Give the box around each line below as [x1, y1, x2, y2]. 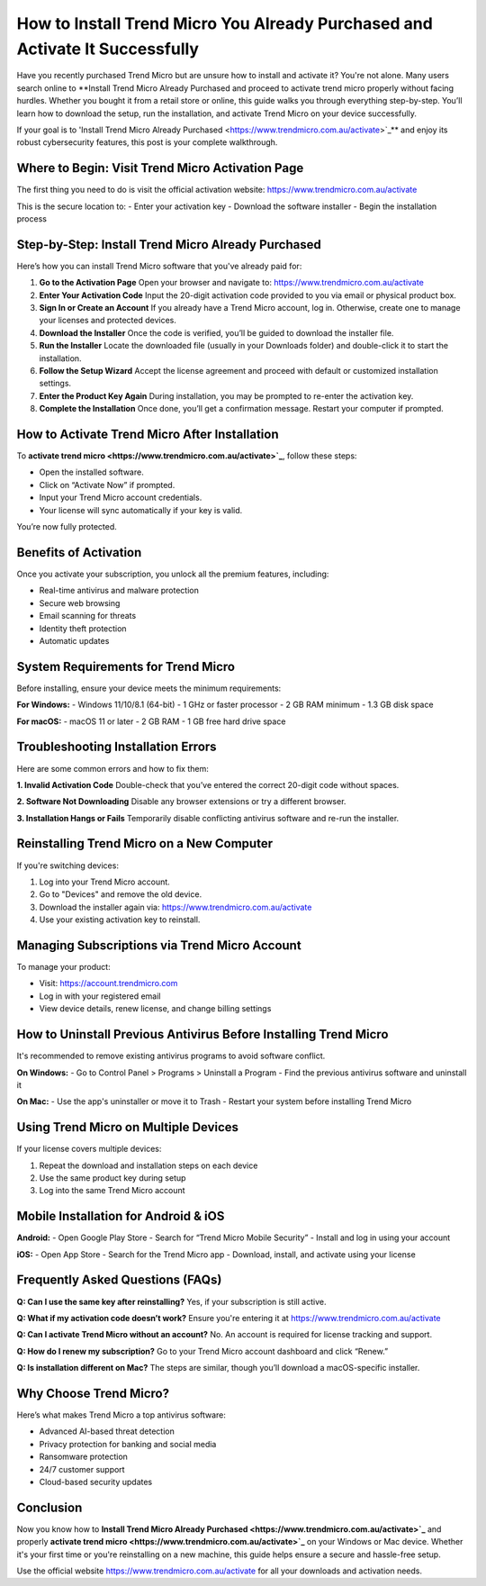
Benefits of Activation [16, 545, 142, 560]
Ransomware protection [39, 1451, 128, 1463]
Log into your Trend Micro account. [39, 876, 170, 887]
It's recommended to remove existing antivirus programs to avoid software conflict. [16, 1050, 326, 1062]
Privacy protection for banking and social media [39, 1438, 217, 1449]
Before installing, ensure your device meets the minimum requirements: [16, 683, 282, 693]
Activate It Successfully [16, 39, 200, 59]
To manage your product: [16, 962, 112, 973]
